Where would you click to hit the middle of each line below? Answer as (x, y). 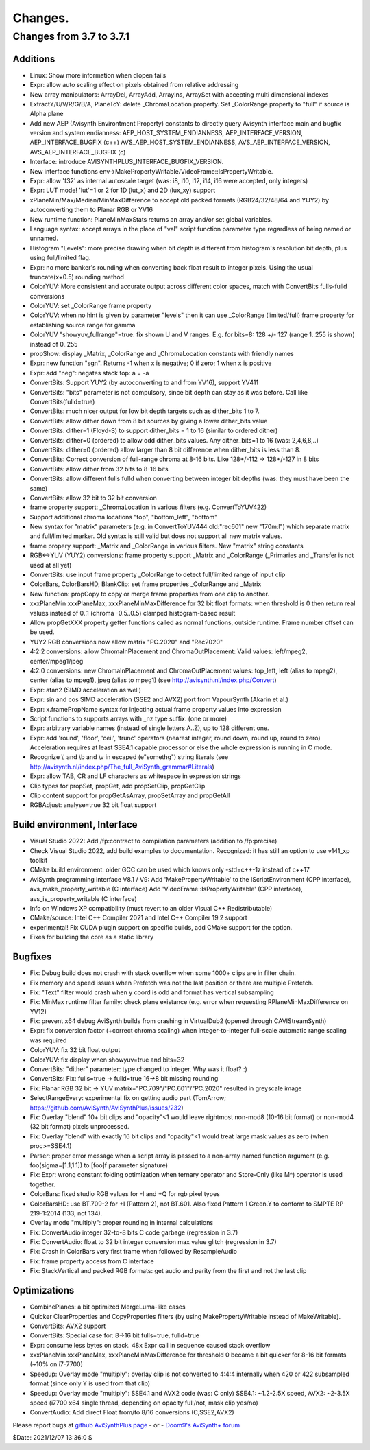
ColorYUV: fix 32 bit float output (75, 1050)
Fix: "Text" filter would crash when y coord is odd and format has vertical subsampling (152, 992)
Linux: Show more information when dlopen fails (98, 75)
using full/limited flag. (60, 258)
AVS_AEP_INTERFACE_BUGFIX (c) (78, 152)
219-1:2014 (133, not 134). (66, 1213)
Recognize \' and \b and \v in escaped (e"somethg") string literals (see (129, 757)
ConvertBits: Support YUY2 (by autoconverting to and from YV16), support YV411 (144, 383)
